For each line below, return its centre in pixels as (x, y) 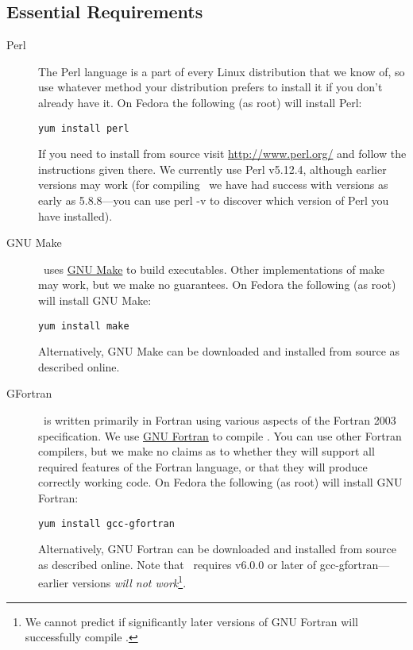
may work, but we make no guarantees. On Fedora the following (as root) (217, 285)
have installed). (75, 215)
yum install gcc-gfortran (106, 523)
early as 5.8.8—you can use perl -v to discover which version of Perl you (214, 200)
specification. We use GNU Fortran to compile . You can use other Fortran (220, 435)
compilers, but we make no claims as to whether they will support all (206, 451)
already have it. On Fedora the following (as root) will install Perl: (200, 102)
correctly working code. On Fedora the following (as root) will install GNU (220, 482)
